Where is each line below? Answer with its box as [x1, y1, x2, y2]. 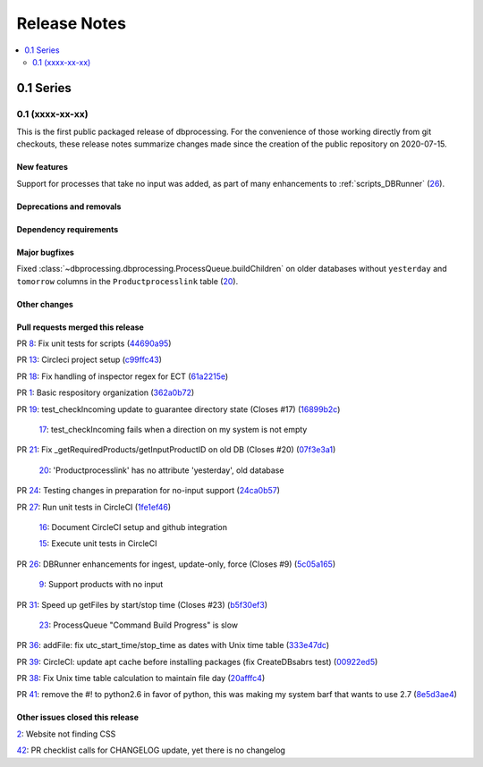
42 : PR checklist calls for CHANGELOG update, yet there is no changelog [16, 745, 286, 755]
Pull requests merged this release [16, 322, 145, 333]
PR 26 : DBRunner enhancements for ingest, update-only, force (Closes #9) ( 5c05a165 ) [16, 559, 335, 569]
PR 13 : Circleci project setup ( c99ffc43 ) [16, 354, 163, 366]
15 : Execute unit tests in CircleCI [38, 538, 157, 549]
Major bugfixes [16, 247, 75, 257]
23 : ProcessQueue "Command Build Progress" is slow [38, 619, 239, 630]
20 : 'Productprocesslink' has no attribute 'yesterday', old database [38, 465, 284, 476]
